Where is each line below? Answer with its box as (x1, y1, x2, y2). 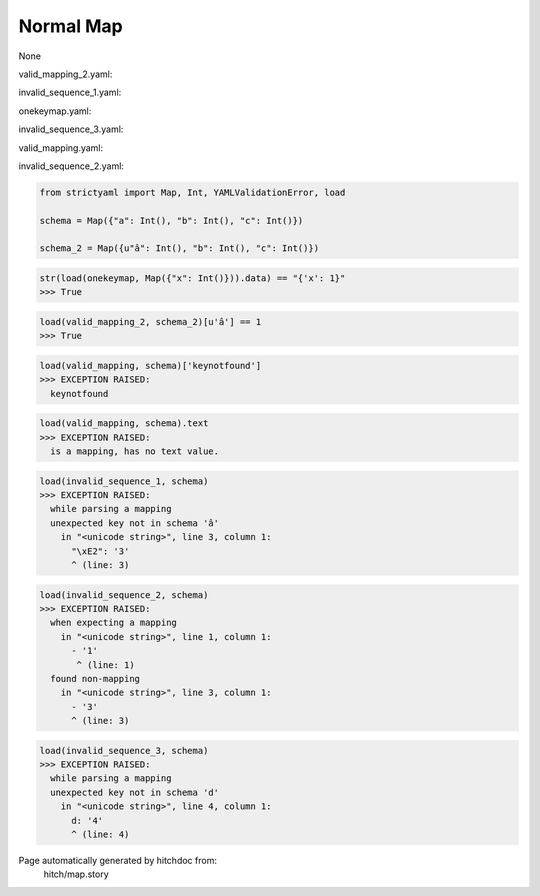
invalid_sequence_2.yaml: (18, 160, 125, 172)
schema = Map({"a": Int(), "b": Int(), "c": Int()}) (39, 215, 304, 226)
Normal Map (18, 15, 124, 37)
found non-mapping (50, 673, 140, 684)
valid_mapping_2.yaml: (18, 68, 113, 80)
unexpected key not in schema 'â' (50, 517, 220, 529)
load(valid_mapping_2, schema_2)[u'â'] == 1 (39, 316, 262, 327)
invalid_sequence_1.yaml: (18, 86, 122, 99)
